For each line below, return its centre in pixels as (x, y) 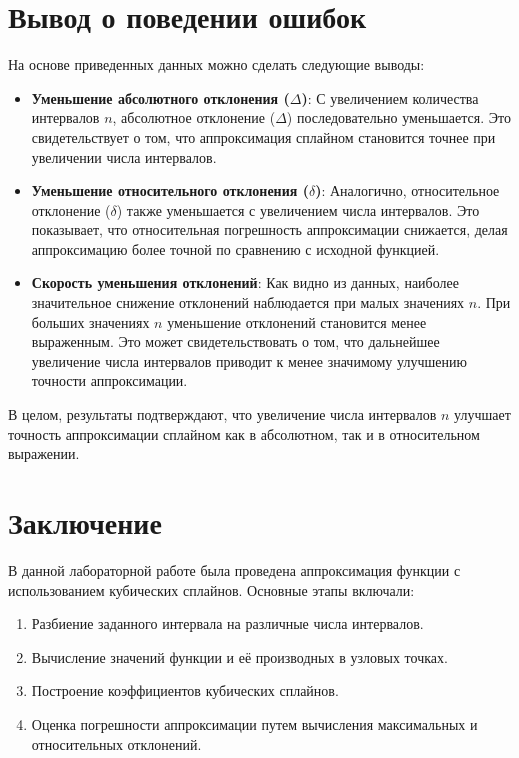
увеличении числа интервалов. (124, 156)
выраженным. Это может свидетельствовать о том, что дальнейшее (235, 341)
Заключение (85, 522)
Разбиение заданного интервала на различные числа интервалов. (227, 623)
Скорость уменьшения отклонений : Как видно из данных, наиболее (245, 282)
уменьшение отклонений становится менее (297, 321)
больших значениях (90, 321)
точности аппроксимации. (109, 380)
